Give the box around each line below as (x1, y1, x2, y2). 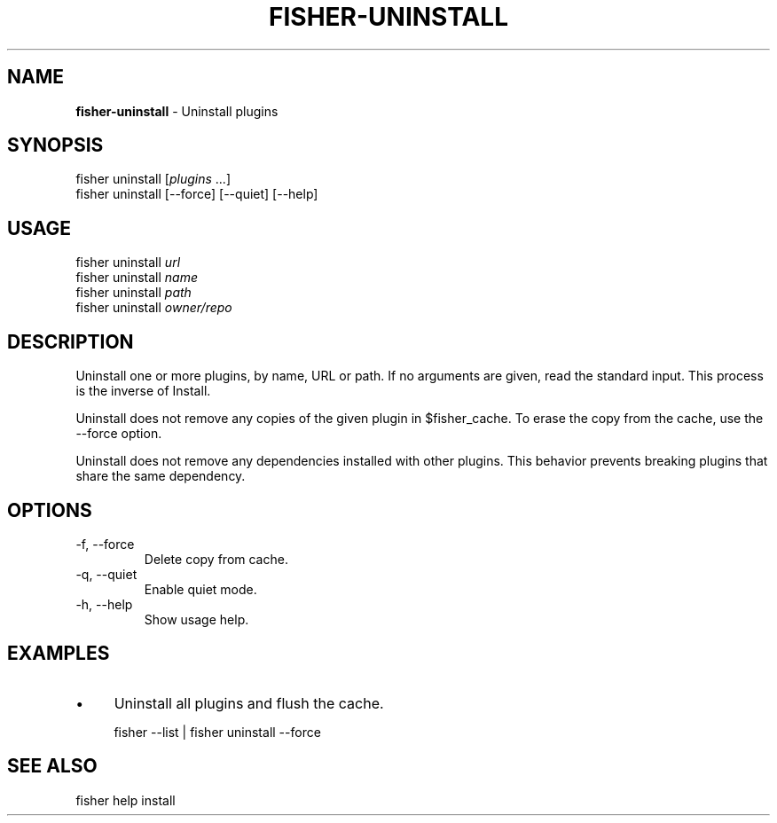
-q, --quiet (75, 566, 137, 582)
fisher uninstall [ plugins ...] (75, 171, 231, 187)
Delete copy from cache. (144, 551, 288, 567)
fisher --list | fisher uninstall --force (114, 724, 321, 740)
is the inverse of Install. (75, 383, 211, 399)
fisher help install (75, 792, 176, 808)
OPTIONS (7, 498, 92, 521)
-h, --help (75, 596, 133, 612)
